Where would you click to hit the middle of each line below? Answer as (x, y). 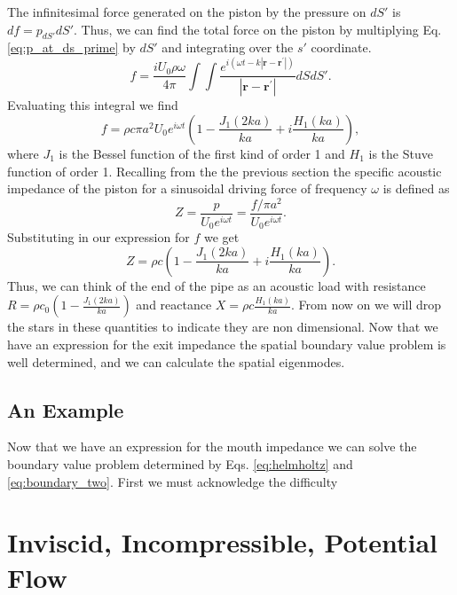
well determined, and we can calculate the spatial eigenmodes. (176, 361)
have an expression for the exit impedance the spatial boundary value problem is (227, 344)
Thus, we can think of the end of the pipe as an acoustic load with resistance (217, 285)
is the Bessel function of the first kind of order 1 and (202, 153)
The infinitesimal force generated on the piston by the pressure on (187, 12)
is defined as (416, 188)
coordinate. (341, 47)
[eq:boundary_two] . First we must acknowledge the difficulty (173, 481)
